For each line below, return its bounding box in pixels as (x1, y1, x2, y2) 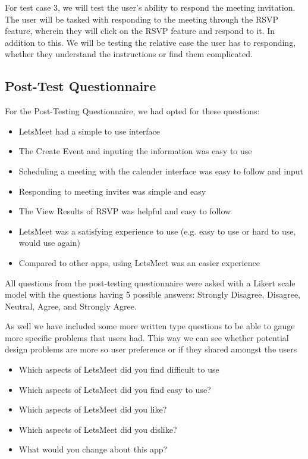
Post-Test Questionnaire (5, 77, 156, 95)
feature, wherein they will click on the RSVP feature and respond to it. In (5, 24, 275, 37)
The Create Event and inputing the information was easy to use (18, 145, 252, 157)
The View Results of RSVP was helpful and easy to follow (18, 205, 231, 217)
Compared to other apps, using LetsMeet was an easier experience (18, 256, 260, 268)
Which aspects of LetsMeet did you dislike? (18, 423, 177, 435)
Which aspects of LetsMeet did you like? (18, 403, 167, 416)
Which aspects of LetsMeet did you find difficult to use (18, 363, 219, 376)
